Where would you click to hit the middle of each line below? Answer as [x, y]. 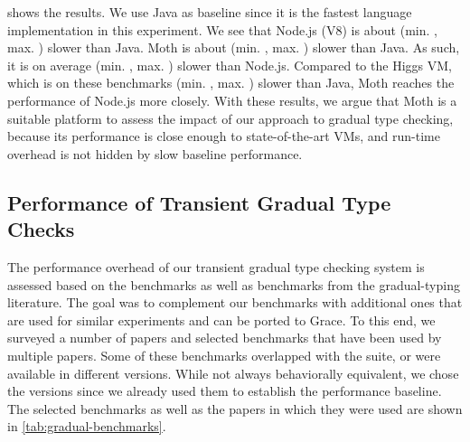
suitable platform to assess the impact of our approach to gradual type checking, [230, 118]
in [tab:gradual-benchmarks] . [87, 426]
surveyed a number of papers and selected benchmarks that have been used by [225, 338]
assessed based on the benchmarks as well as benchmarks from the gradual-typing [234, 284]
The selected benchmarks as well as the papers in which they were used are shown [235, 408]
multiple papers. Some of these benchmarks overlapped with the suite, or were [224, 355]
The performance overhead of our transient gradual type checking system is [216, 266]
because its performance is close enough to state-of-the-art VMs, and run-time [224, 136]
